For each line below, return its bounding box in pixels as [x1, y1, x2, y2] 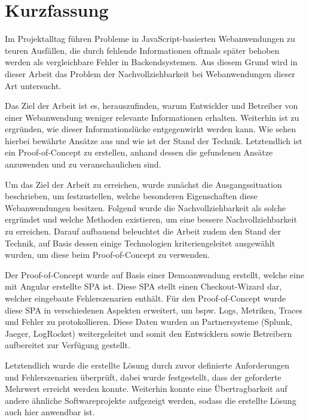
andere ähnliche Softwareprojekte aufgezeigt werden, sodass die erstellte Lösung [5, 394, 296, 406]
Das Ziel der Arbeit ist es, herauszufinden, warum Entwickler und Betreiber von [5, 99, 298, 112]
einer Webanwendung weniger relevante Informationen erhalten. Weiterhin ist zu [5, 111, 299, 123]
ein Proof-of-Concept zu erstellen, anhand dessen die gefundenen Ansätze [5, 146, 273, 159]
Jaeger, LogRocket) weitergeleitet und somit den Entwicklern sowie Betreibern [5, 327, 292, 339]
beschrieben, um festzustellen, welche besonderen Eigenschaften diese [5, 190, 258, 202]
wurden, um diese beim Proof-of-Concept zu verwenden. [5, 248, 210, 261]
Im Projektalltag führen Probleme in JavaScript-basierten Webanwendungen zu [5, 32, 295, 45]
